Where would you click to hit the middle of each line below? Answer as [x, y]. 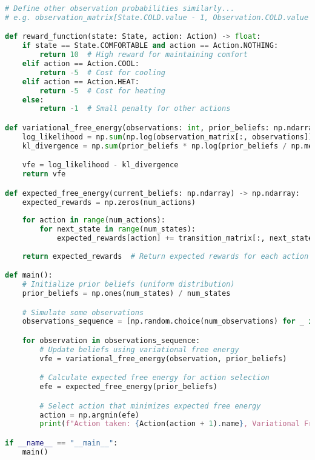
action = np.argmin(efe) [89, 415]
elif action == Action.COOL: [81, 64]
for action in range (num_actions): [94, 220]
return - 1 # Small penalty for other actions [135, 109]
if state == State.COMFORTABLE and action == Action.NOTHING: [150, 46]
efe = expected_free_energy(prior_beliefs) [128, 387]
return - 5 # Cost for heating [102, 91]
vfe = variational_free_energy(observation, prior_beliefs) [163, 358]
